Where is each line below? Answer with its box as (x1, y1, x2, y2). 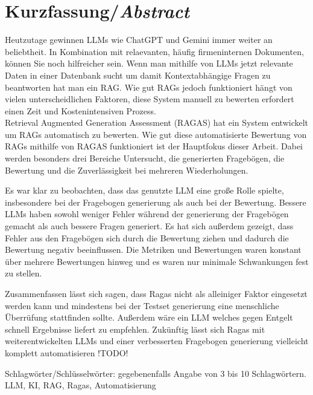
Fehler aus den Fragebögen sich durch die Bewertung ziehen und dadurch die (5, 231, 289, 244)
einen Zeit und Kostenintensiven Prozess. (5, 104, 156, 117)
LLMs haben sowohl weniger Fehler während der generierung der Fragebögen (5, 207, 289, 220)
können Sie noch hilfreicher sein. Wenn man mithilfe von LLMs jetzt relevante (5, 57, 293, 70)
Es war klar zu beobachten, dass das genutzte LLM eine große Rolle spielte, (5, 184, 284, 197)
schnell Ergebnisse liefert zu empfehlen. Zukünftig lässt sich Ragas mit (5, 322, 265, 335)
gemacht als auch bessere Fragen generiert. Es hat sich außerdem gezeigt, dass (5, 220, 294, 232)
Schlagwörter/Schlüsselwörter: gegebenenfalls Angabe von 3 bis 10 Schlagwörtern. (5, 367, 306, 379)
